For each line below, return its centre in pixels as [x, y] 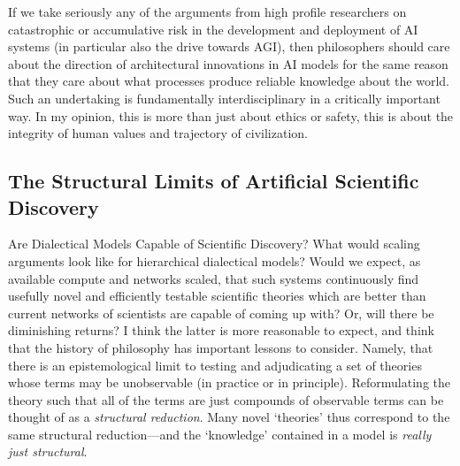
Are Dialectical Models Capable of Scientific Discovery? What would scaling [214, 244]
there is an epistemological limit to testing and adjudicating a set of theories [215, 365]
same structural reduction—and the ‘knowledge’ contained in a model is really [220, 434]
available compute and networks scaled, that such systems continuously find [214, 278]
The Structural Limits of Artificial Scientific [214, 181]
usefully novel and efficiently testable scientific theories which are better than [217, 296]
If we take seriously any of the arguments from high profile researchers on [207, 11]
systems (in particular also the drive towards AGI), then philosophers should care [229, 46]
